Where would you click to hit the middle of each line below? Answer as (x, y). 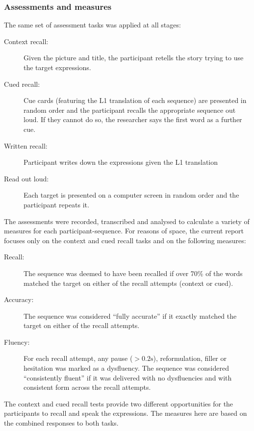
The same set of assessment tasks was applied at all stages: (92, 25)
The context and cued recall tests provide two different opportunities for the (119, 403)
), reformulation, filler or (190, 358)
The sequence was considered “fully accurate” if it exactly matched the (130, 316)
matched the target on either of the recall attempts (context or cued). (128, 283)
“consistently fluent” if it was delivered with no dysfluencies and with (128, 377)
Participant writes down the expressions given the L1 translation (121, 162)
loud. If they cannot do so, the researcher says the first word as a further (133, 119)
